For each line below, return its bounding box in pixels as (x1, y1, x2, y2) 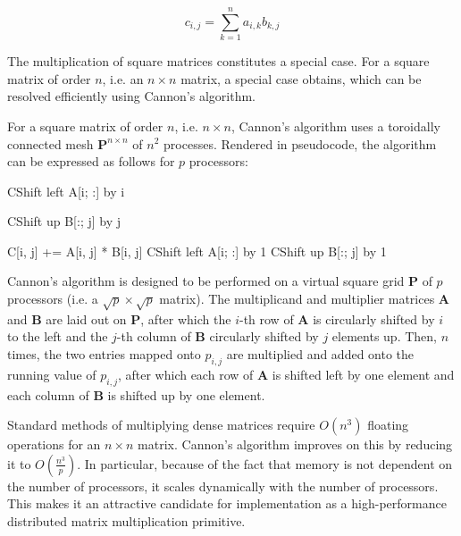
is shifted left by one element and (272, 364, 455, 383)
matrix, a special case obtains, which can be (180, 69, 422, 88)
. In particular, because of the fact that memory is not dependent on (77, 454, 453, 473)
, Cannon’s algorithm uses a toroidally (230, 116, 440, 135)
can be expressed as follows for (7, 152, 175, 171)
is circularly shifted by (313, 309, 435, 328)
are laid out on (46, 309, 127, 328)
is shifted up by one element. (107, 385, 265, 404)
